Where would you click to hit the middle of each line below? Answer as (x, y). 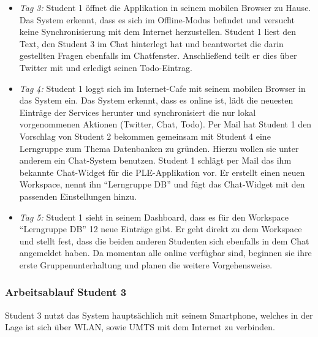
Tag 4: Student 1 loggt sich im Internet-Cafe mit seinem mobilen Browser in (162, 88)
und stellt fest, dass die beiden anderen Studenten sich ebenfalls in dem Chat (164, 240)
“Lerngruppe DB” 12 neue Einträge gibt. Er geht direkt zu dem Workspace (161, 229)
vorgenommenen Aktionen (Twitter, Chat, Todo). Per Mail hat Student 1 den (165, 124)
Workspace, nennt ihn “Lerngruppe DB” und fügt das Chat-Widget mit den (162, 184)
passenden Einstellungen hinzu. (78, 196)
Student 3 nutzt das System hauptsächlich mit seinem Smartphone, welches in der (159, 315)
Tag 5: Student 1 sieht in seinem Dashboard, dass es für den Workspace (154, 217)
